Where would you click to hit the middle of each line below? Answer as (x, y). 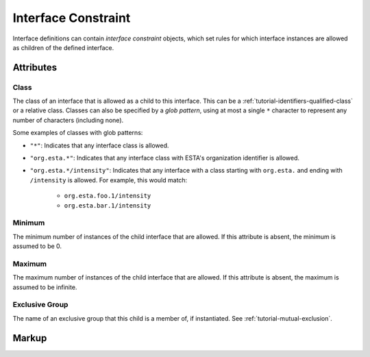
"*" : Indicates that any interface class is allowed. (99, 145)
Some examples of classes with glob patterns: (78, 133)
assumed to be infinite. (45, 287)
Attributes (35, 67)
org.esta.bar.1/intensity (108, 205)
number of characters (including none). (68, 120)
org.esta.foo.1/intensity (108, 196)
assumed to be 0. (37, 246)
